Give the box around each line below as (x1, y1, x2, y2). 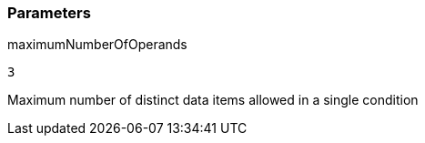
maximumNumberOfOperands (7, 36, 187, 53)
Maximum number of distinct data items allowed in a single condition (7, 92, 419, 108)
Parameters (7, 4, 91, 22)
